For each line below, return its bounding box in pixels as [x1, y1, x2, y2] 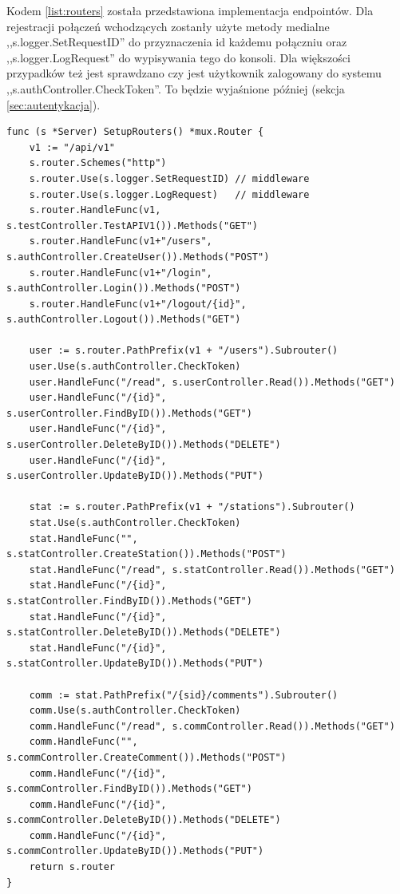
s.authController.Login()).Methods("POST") [6, 283, 241, 295]
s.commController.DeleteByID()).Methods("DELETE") [6, 814, 281, 826]
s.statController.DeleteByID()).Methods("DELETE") [6, 627, 281, 639]
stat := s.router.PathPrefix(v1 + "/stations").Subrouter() [29, 501, 355, 513]
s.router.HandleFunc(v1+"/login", [29, 267, 212, 279]
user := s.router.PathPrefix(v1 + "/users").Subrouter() [29, 345, 339, 357]
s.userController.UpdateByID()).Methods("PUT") [6, 470, 264, 482]
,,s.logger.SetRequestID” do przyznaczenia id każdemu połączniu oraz [6, 34, 347, 50]
